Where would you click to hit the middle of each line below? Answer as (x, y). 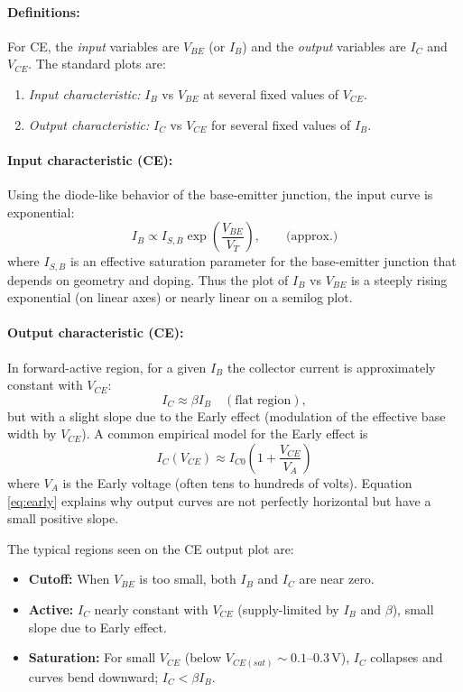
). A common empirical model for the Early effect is (225, 434)
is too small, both (188, 579)
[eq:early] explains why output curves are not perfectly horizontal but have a (219, 500)
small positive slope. (63, 518)
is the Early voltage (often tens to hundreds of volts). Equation (237, 482)
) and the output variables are (324, 46)
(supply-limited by (288, 609)
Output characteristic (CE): (96, 332)
